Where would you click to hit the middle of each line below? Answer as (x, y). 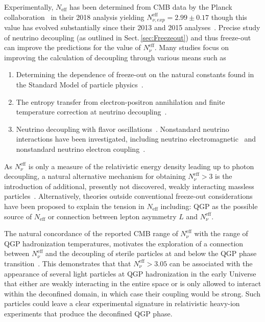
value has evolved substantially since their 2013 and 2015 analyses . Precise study (132, 27)
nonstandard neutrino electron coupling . (81, 148)
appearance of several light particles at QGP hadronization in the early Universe (130, 273)
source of (18, 216)
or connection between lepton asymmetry (112, 216)
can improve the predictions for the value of (73, 47)
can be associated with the (211, 263)
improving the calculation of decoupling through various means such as (115, 57)
